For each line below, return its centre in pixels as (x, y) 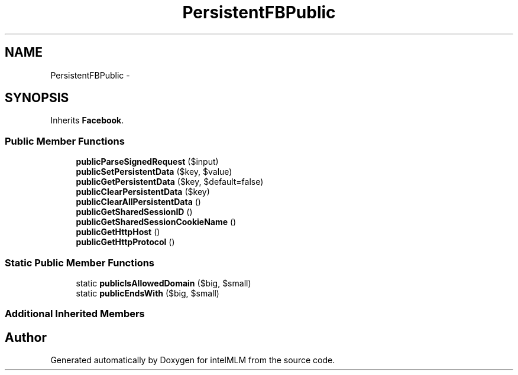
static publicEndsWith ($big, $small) (148, 293)
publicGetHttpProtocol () (125, 242)
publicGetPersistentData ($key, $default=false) (170, 182)
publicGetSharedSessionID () (134, 212)
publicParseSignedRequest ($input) (147, 162)
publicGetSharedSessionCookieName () (156, 222)
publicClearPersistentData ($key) (143, 192)
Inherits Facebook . (87, 120)
